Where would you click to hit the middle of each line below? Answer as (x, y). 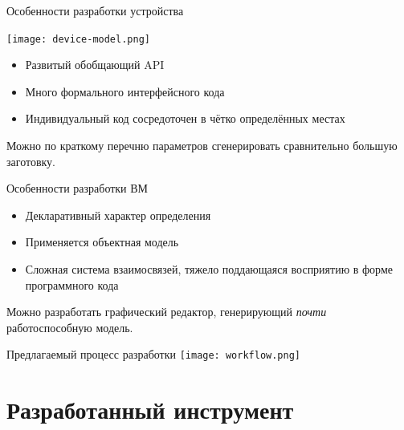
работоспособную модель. (70, 327)
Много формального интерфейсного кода (125, 91)
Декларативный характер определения (118, 215)
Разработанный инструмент (150, 410)
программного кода (72, 284)
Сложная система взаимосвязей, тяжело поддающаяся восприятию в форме (209, 269)
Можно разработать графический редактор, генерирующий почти (167, 312)
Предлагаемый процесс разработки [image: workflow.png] (154, 354)
